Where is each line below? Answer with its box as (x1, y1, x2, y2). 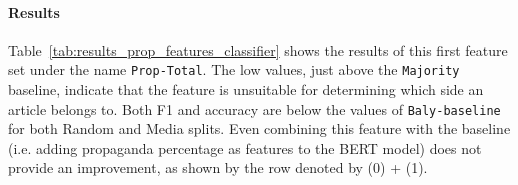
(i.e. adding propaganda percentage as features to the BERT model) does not (8, 137, 482, 158)
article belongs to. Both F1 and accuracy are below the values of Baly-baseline (8, 98, 501, 119)
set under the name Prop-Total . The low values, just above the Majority (8, 59, 460, 80)
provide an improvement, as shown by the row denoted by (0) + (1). (8, 157, 428, 178)
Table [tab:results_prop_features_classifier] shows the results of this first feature (8, 39, 508, 60)
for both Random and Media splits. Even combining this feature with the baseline (8, 118, 511, 139)
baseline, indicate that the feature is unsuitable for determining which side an (8, 79, 484, 100)
